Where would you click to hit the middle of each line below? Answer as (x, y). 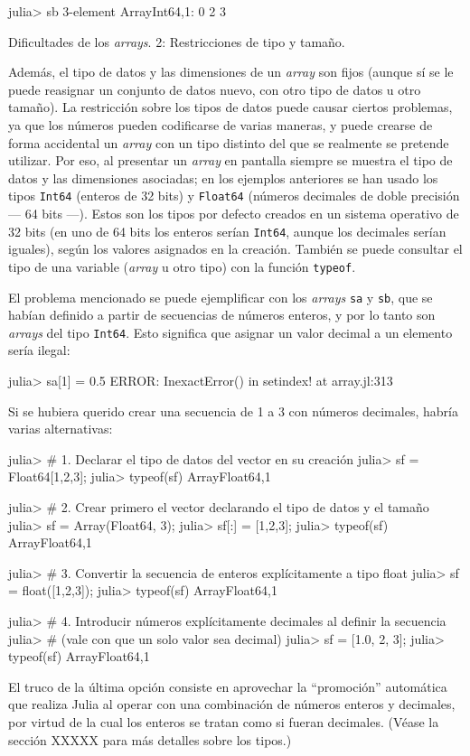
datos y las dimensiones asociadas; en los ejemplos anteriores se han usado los (223, 177)
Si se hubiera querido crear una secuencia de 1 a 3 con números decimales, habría (233, 411)
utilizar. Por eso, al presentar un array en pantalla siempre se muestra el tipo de (230, 160)
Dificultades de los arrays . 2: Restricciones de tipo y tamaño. (177, 41)
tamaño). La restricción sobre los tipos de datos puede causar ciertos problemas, (230, 107)
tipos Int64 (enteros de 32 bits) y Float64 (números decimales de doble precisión (234, 196)
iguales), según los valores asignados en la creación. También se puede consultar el (235, 249)
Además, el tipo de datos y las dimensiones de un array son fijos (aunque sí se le (231, 72)
